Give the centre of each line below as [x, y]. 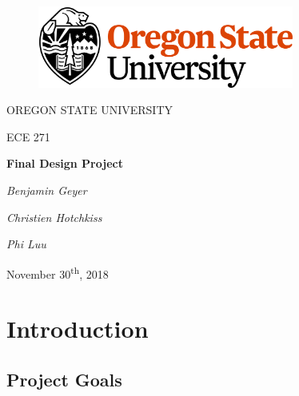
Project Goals [64, 379]
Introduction [78, 329]
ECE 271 [28, 136]
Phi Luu [26, 244]
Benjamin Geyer [47, 190]
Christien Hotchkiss [54, 217]
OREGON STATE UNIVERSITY [90, 110]
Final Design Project [65, 163]
